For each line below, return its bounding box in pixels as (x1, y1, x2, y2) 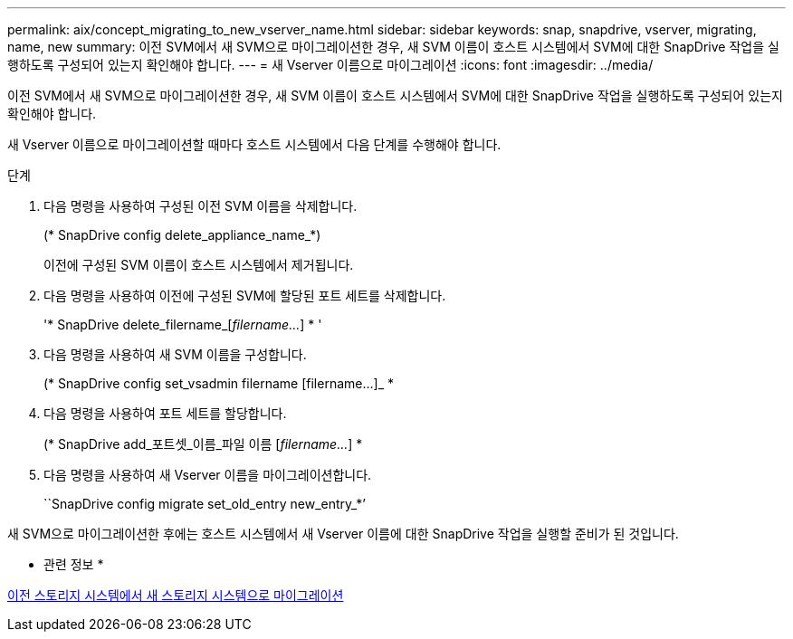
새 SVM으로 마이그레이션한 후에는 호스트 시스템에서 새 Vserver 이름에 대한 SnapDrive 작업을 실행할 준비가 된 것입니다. (7, 526, 679, 541)
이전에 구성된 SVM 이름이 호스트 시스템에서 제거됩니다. (43, 257, 354, 272)
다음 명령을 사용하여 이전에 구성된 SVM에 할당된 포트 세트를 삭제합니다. (43, 288, 446, 303)
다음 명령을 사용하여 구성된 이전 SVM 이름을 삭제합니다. (43, 198, 358, 214)
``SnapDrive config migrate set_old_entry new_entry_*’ (43, 496, 366, 511)
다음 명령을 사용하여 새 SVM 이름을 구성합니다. (43, 347, 307, 362)
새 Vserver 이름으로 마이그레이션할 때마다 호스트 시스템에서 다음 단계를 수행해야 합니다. (7, 137, 502, 152)
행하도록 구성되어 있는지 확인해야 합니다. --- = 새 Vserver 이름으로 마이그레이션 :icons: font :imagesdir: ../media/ (7, 57, 654, 72)
